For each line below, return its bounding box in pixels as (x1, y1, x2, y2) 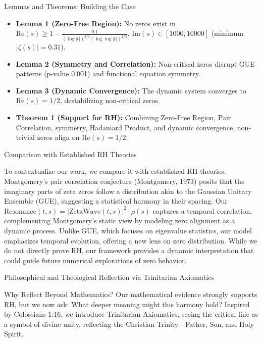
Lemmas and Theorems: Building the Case (4, 1, 136, 11)
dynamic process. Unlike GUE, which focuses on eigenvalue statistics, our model (4, 225, 252, 235)
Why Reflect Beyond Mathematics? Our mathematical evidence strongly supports (4, 288, 257, 299)
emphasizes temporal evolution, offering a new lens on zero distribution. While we (4, 235, 257, 246)
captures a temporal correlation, (152, 205, 252, 216)
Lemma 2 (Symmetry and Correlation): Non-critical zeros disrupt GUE (16, 58, 255, 69)
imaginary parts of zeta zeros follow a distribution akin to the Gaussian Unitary (4, 185, 252, 196)
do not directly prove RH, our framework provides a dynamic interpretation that (4, 245, 254, 256)
